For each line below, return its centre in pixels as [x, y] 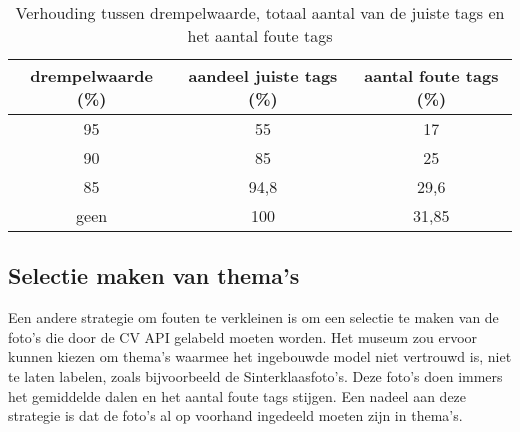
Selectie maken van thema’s [154, 275]
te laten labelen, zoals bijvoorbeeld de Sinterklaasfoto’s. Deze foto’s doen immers [255, 375]
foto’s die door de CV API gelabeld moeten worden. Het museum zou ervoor [243, 336]
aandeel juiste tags [263, 75]
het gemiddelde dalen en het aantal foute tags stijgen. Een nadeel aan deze [237, 395]
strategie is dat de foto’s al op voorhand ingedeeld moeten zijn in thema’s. [235, 415]
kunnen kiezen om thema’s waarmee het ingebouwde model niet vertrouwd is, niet [260, 356]
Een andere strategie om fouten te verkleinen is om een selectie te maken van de [253, 317]
